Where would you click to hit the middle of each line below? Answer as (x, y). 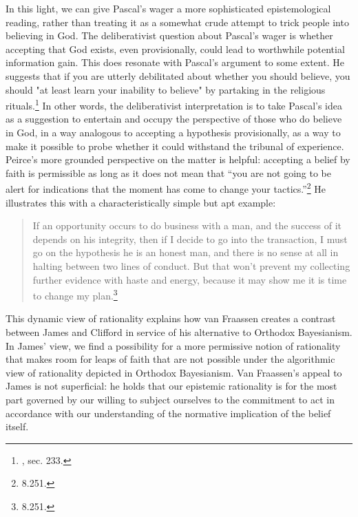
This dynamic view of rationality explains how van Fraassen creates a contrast (171, 318)
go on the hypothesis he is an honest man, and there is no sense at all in (186, 252)
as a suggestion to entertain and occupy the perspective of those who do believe (174, 119)
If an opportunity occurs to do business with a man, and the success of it (187, 225)
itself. (17, 426)
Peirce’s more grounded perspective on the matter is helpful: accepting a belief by (178, 159)
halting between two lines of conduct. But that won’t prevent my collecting (191, 266)
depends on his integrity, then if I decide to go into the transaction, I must (190, 239)
